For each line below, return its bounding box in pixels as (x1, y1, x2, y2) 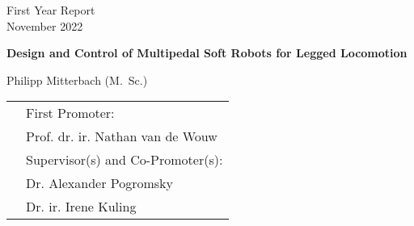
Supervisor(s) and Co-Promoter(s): (26, 150, 223, 169)
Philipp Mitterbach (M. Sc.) (6, 71, 148, 88)
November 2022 (6, 17, 83, 34)
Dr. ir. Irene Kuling (26, 197, 137, 216)
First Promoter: (26, 103, 115, 123)
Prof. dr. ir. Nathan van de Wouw (26, 127, 218, 146)
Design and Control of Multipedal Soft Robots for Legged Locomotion (6, 44, 408, 61)
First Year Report (6, 2, 95, 18)
